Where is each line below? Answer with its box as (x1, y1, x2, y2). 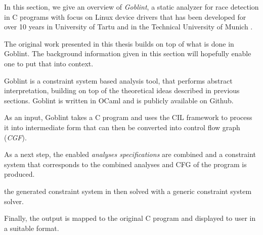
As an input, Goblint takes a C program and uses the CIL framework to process (4, 112, 252, 123)
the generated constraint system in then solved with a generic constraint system (4, 185, 252, 196)
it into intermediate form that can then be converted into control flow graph (4, 122, 240, 132)
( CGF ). (4, 132, 27, 142)
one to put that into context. (4, 58, 94, 68)
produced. (4, 169, 35, 179)
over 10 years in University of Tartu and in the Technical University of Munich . (4, 21, 253, 32)
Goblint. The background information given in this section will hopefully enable (4, 48, 251, 59)
